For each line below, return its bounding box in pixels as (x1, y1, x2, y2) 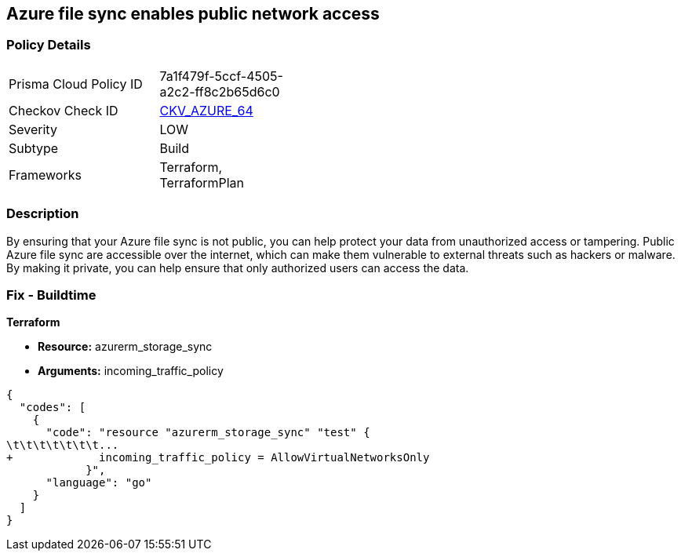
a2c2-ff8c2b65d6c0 (159, 83, 280, 100)
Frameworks (9, 166, 82, 183)
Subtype (9, 140, 59, 156)
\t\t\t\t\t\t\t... (6, 439, 119, 452)
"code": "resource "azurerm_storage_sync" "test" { (46, 426, 370, 439)
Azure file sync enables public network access (6, 4, 380, 24)
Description (6, 206, 79, 222)
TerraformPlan (159, 174, 245, 191)
